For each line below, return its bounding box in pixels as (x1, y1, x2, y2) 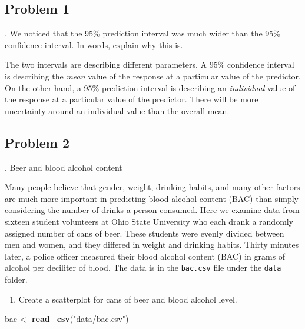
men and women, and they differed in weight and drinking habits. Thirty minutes (5, 238, 299, 251)
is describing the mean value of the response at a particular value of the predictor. (5, 69, 301, 82)
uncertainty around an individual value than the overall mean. (5, 104, 230, 117)
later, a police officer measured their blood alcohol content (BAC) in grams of (5, 250, 286, 262)
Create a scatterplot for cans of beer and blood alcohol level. (18, 293, 237, 305)
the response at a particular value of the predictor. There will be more (5, 93, 258, 105)
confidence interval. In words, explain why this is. (5, 38, 183, 51)
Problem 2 (5, 133, 69, 151)
